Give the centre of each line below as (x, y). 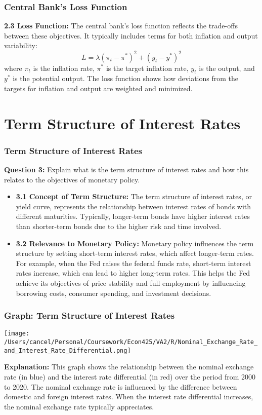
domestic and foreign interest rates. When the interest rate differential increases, (129, 397)
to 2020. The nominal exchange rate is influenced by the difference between (121, 386)
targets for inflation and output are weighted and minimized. (98, 88)
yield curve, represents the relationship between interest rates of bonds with (134, 206)
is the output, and (227, 68)
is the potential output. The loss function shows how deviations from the (126, 78)
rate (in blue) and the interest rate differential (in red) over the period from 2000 (130, 376)
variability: (21, 45)
